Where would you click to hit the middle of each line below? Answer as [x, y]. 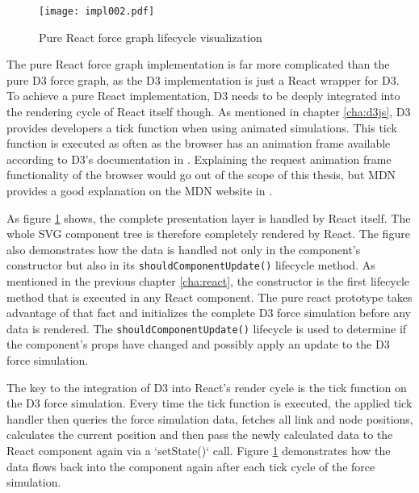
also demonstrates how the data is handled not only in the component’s [184, 249]
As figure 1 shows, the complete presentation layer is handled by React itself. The [209, 217]
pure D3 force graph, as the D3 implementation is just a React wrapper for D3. [203, 79]
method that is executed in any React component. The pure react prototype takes [209, 297]
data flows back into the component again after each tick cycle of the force [191, 466]
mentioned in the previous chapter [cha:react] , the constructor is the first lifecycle [208, 281]
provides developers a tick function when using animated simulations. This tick [202, 127]
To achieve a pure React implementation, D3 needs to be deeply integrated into [203, 96]
